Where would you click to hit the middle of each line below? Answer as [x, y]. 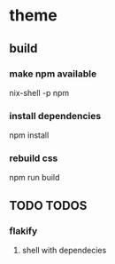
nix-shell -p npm [39, 92]
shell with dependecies [64, 251]
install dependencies [55, 116]
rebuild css [34, 158]
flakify [23, 230]
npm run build [34, 178]
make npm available [53, 74]
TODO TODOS [48, 205]
